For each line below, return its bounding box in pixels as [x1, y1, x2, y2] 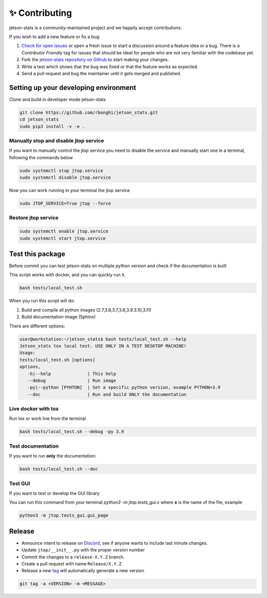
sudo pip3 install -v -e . [19, 124, 85, 129]
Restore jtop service [9, 214, 59, 221]
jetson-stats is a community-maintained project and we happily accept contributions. [9, 25, 182, 31]
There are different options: [9, 323, 65, 329]
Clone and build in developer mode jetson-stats [9, 96, 106, 102]
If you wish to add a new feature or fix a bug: [9, 34, 101, 40]
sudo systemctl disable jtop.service [19, 175, 111, 181]
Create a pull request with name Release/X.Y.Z [21, 560, 122, 566]
